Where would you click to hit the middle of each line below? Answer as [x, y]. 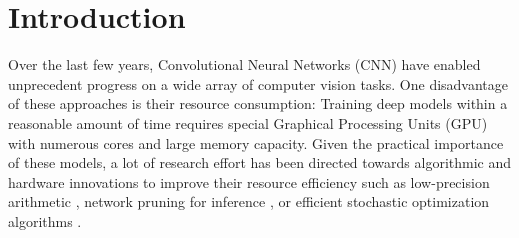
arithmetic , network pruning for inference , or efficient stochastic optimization [249, 201]
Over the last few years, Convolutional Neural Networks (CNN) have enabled [244, 64]
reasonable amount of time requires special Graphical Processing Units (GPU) [248, 122]
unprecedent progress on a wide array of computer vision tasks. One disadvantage [258, 83]
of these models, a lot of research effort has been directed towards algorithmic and [260, 162]
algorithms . [45, 220]
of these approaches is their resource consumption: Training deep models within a [258, 103]
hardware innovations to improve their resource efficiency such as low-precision [249, 181]
